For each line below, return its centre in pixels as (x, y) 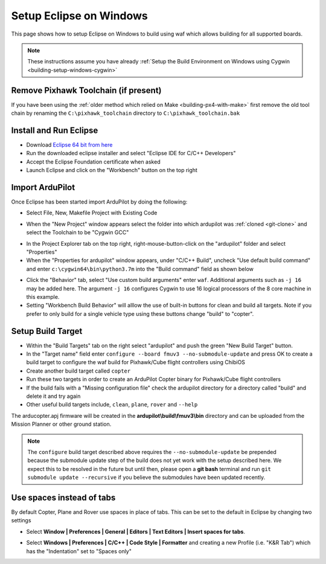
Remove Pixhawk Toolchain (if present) (87, 90)
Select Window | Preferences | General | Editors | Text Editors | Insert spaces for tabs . (136, 531)
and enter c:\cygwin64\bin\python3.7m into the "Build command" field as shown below (140, 269)
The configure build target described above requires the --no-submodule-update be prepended (152, 452)
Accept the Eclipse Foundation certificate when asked (93, 162)
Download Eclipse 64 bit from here (69, 144)
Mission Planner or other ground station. (61, 424)
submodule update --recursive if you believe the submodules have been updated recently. (146, 478)
